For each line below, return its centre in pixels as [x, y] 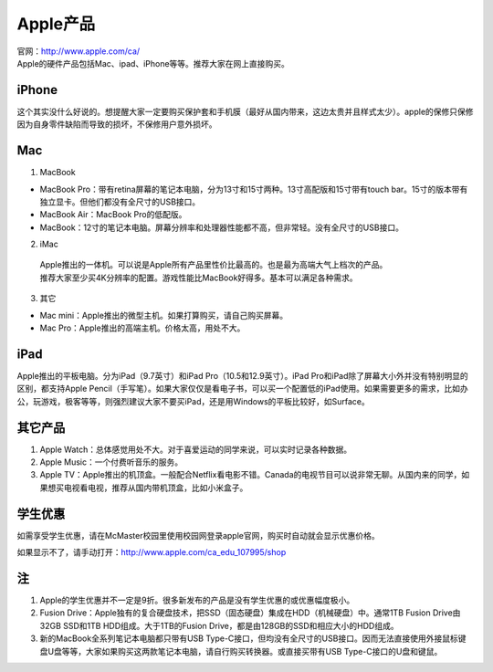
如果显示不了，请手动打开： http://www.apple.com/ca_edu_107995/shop [152, 552]
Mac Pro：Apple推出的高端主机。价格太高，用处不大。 [142, 328]
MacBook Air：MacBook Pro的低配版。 [113, 215]
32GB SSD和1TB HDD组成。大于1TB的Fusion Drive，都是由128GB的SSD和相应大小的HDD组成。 [219, 625]
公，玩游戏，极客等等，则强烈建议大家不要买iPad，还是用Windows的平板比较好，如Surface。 [193, 401]
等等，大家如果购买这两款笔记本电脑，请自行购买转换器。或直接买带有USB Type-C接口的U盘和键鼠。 [252, 651]
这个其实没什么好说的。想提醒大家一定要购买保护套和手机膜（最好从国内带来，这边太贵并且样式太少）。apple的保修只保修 [245, 111]
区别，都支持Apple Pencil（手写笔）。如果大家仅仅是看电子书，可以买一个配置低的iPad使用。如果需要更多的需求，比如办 [243, 389]
